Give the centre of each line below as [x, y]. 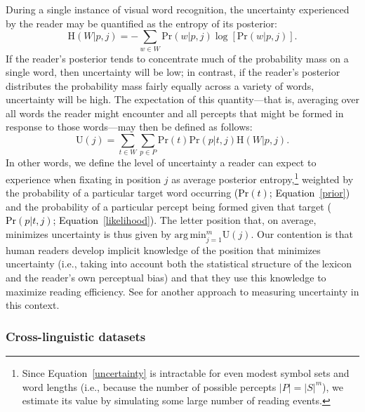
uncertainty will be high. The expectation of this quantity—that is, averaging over [182, 99]
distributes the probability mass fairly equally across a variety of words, [160, 85]
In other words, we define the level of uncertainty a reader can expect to [161, 162]
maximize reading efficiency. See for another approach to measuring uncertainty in [182, 291]
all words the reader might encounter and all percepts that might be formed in [175, 113]
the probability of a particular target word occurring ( [122, 193]
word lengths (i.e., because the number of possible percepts [149, 386]
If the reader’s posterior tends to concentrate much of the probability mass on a [177, 58]
